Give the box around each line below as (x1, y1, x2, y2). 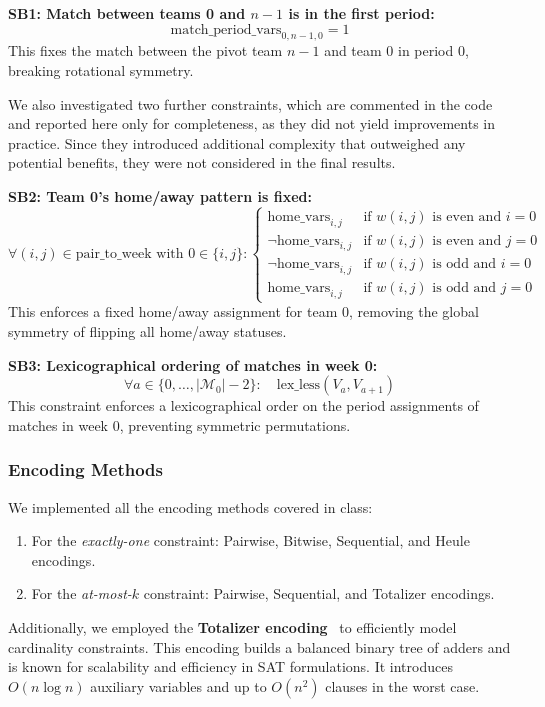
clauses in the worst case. (325, 675, 480, 696)
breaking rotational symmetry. (8, 59, 194, 80)
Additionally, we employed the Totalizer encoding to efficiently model (8, 616, 457, 637)
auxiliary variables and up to (90, 675, 267, 696)
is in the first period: (288, 3, 435, 23)
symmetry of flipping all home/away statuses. (8, 320, 287, 341)
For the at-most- (31, 583, 132, 604)
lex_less (276, 378, 321, 393)
